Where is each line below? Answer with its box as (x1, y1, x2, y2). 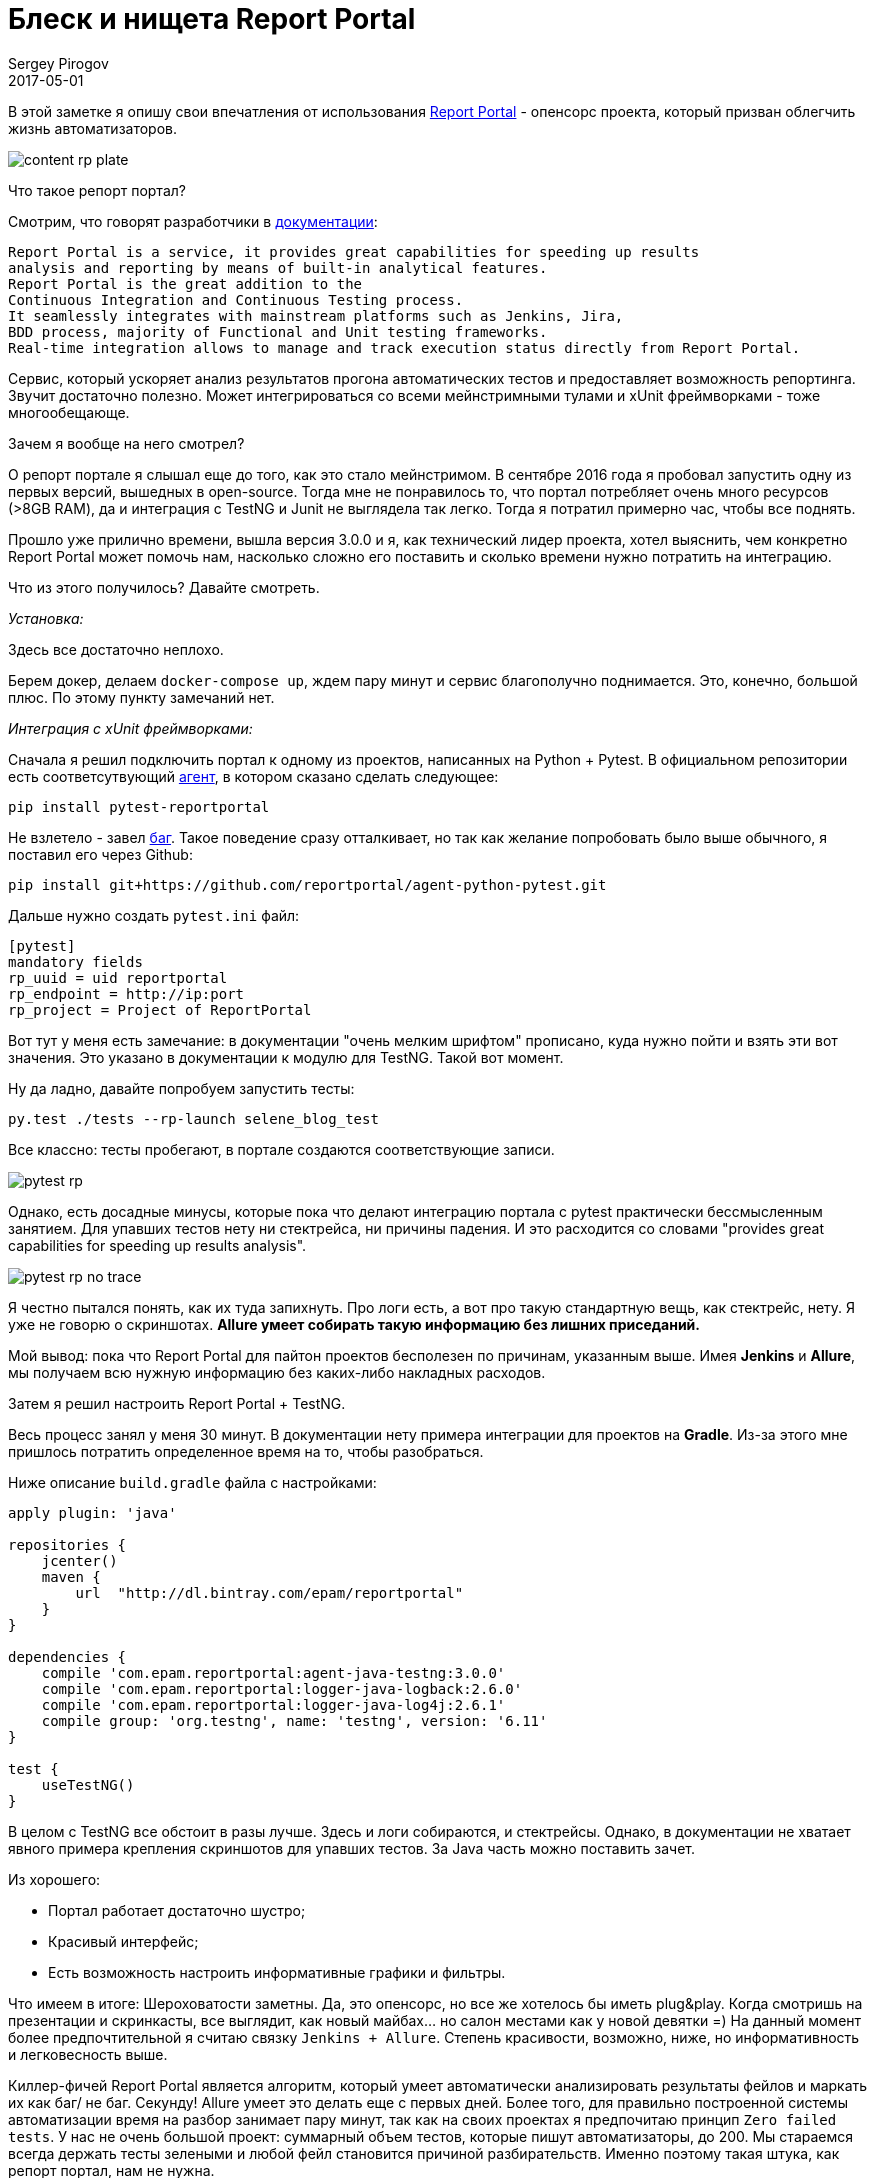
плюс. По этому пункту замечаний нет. (8, 688, 275, 706)
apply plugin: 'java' (8, 1504, 177, 1521)
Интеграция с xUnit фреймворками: (8, 719, 253, 737)
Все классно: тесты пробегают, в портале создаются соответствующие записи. (8, 1140, 555, 1158)
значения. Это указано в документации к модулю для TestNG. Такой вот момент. (8, 1048, 564, 1066)
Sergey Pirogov (8, 54, 109, 72)
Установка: (8, 609, 84, 627)
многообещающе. (8, 403, 130, 421)
